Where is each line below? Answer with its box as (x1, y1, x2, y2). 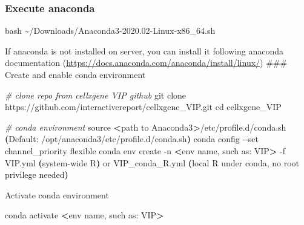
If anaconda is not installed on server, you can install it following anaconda (5, 44, 284, 57)
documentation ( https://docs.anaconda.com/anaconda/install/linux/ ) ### (5, 56, 288, 69)
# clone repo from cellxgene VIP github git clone (5, 88, 187, 101)
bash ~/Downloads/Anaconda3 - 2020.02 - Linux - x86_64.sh (5, 24, 216, 37)
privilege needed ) (5, 168, 68, 181)
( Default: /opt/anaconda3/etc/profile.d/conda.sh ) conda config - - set (5, 132, 259, 145)
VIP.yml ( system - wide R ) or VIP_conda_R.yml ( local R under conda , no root (5, 156, 300, 169)
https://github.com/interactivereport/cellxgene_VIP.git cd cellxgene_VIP (5, 100, 282, 113)
